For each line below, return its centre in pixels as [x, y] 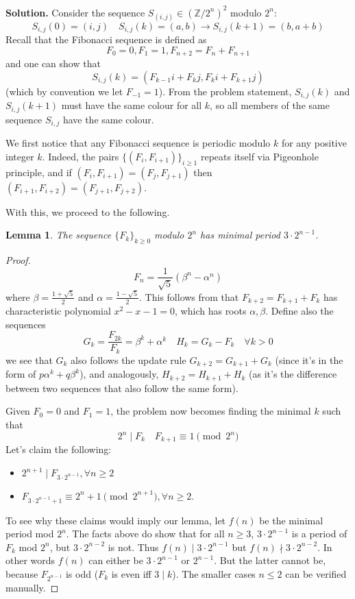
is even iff [131, 573]
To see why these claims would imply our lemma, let [116, 520]
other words [30, 560]
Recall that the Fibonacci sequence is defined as [106, 39]
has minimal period [240, 235]
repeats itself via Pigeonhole [259, 156]
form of [21, 374]
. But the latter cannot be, [270, 560]
